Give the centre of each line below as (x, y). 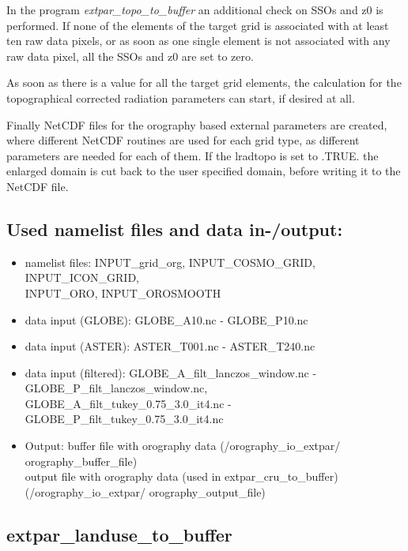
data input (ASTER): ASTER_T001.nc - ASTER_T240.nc (170, 346)
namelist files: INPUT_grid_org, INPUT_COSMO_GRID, (170, 262)
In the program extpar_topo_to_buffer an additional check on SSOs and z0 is (195, 9)
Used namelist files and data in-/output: (175, 229)
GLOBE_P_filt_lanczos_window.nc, (116, 388)
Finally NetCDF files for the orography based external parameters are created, (197, 124)
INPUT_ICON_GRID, (82, 277)
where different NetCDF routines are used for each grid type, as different (183, 140)
